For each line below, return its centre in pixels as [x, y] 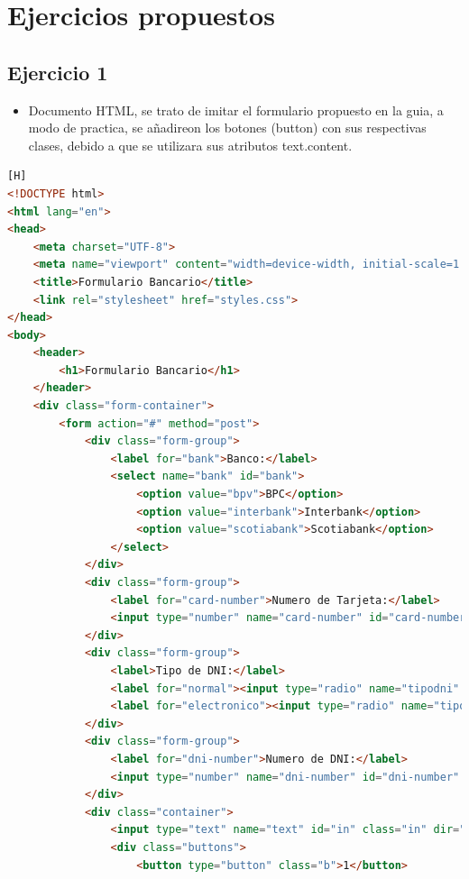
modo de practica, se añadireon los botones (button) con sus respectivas [227, 128]
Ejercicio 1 [58, 72]
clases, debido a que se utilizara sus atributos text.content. [190, 145]
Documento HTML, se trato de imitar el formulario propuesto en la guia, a [236, 110]
